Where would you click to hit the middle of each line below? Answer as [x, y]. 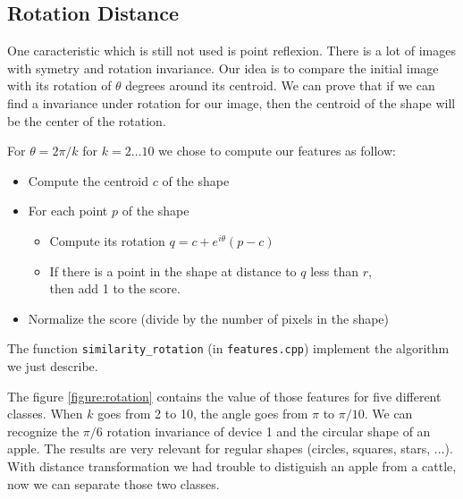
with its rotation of [59, 85]
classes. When [45, 414]
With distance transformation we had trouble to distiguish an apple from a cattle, [232, 465]
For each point [68, 211]
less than [334, 271]
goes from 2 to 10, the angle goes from [203, 414]
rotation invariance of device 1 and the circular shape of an [269, 431]
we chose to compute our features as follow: [277, 151]
